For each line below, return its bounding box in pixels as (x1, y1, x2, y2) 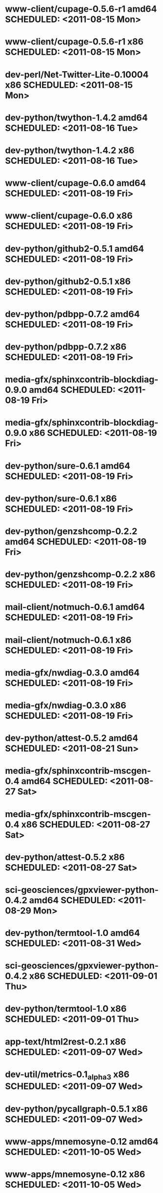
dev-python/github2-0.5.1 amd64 (5, 243, 144, 254)
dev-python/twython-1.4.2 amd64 (5, 112, 148, 123)
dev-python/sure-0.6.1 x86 (5, 493, 117, 504)
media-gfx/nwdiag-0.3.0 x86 (5, 700, 126, 711)
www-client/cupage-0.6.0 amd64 (5, 177, 146, 189)
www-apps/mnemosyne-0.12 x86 (5, 1169, 145, 1180)
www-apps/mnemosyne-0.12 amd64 (5, 1136, 159, 1147)
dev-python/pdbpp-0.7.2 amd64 (5, 308, 140, 320)
